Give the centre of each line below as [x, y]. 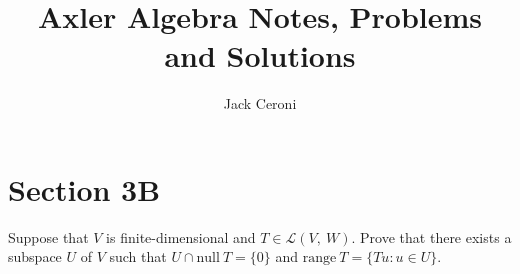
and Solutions [260, 55]
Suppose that [48, 236]
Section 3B [84, 188]
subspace [35, 256]
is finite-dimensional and [181, 236]
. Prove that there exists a [431, 236]
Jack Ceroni [260, 103]
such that [138, 256]
